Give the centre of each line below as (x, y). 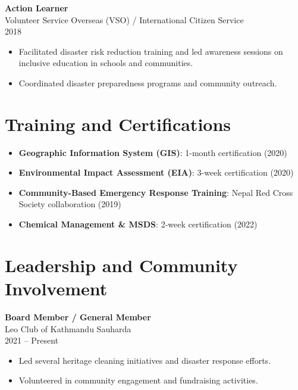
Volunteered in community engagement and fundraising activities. (138, 380)
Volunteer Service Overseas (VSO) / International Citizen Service (124, 19)
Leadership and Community (121, 265)
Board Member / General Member (78, 316)
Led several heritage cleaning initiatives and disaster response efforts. (145, 360)
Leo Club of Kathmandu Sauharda (68, 328)
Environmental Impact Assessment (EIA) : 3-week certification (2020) (156, 172)
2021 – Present (32, 340)
